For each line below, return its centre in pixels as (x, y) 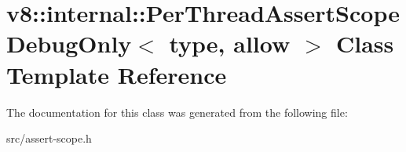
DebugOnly (69, 43)
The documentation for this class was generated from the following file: (177, 112)
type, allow (230, 43)
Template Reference (117, 74)
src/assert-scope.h (49, 138)
